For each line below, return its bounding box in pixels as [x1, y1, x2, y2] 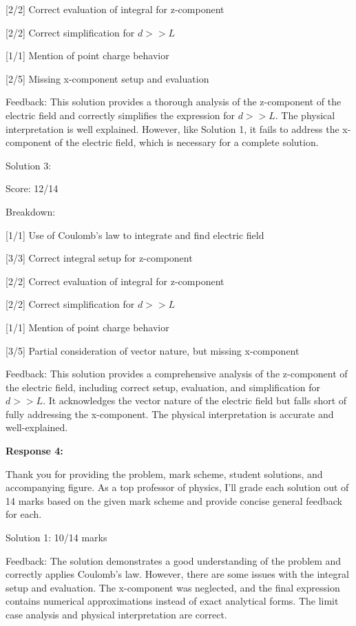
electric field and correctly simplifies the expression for [6, 107, 235, 122]
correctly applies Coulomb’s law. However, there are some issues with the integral [6, 567, 349, 581]
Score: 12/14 [6, 181, 59, 196]
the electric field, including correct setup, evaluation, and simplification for [6, 379, 320, 394]
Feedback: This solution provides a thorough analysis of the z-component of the [6, 94, 342, 109]
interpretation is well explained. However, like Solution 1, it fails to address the [6, 121, 339, 136]
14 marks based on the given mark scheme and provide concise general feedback [6, 493, 342, 508]
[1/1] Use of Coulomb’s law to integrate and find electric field [6, 227, 264, 242]
